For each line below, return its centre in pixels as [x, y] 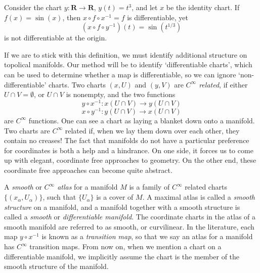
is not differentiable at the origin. [56, 38]
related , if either [223, 84]
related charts [206, 187]
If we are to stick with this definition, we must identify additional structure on [126, 54]
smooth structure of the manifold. [56, 266]
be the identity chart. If [203, 7]
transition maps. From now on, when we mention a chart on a [125, 246]
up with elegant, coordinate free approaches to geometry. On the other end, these [130, 160]
